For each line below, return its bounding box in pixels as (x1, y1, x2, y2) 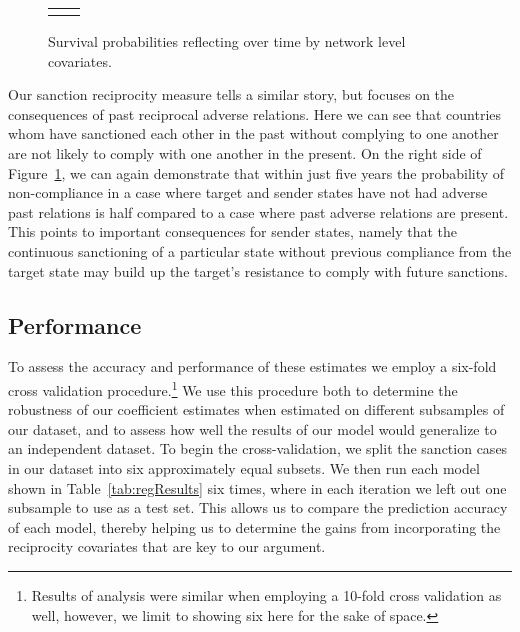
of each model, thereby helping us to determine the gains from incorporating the (8, 516, 501, 537)
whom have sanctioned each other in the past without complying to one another (8, 123, 499, 144)
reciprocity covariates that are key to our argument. (8, 536, 326, 557)
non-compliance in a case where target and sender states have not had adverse (8, 182, 488, 203)
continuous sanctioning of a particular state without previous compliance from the (8, 240, 512, 261)
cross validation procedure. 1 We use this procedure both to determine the (8, 376, 458, 400)
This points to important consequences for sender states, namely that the (8, 221, 458, 242)
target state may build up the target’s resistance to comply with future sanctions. (8, 260, 508, 281)
